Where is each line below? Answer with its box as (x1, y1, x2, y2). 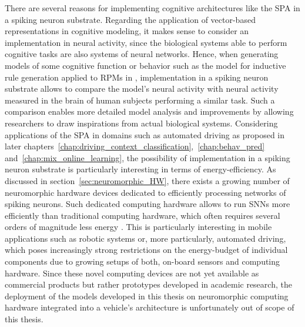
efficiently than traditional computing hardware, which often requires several (5, 209, 280, 221)
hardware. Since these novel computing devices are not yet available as (5, 266, 259, 279)
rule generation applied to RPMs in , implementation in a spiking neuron (5, 71, 269, 83)
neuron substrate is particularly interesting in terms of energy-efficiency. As (5, 163, 276, 175)
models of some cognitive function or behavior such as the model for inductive (5, 59, 286, 71)
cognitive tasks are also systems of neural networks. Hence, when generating (5, 48, 279, 60)
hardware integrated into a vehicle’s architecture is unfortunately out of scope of (5, 301, 294, 313)
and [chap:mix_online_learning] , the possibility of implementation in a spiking (5, 151, 290, 163)
